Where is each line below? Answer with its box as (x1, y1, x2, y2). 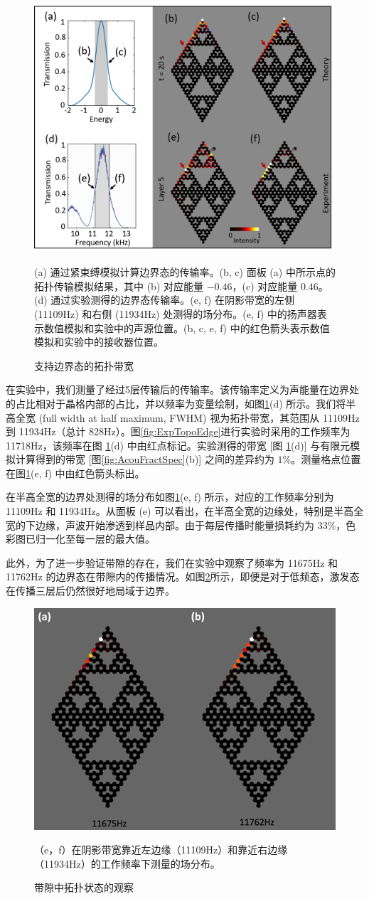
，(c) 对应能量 (232, 278, 298, 293)
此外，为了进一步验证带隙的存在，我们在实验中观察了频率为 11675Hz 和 (6, 555, 338, 570)
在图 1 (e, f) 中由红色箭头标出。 (6, 465, 145, 480)
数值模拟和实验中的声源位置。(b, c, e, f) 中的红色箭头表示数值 (43, 320, 330, 335)
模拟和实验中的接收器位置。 (34, 334, 164, 349)
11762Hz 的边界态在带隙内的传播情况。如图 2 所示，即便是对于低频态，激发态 (6, 569, 360, 584)
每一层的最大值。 (75, 531, 155, 546)
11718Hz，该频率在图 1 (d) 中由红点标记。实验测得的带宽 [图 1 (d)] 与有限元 (6, 437, 351, 452)
